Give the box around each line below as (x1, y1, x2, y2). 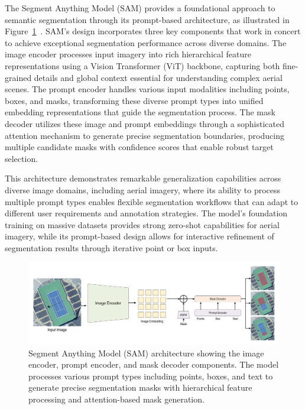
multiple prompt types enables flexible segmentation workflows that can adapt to (5, 195, 298, 207)
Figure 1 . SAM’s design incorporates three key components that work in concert (5, 25, 301, 37)
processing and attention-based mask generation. (28, 392, 205, 405)
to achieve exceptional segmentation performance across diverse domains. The (5, 36, 287, 48)
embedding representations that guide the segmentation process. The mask (5, 106, 275, 118)
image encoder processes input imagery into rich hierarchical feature (5, 48, 251, 60)
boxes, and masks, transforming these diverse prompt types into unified (5, 94, 264, 106)
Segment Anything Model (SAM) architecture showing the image (28, 346, 264, 359)
